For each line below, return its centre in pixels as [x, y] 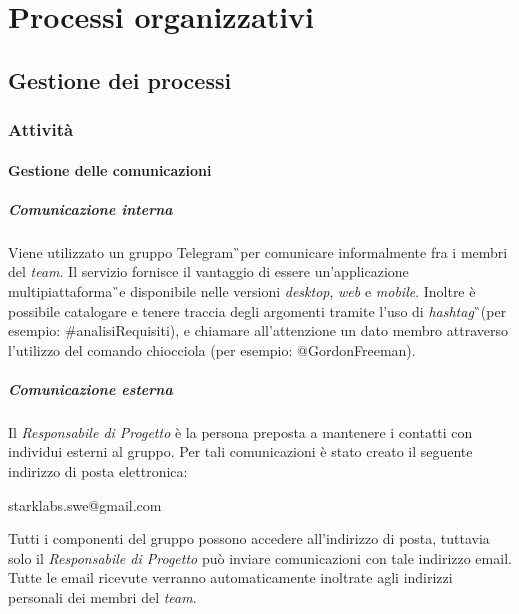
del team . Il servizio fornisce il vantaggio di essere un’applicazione [208, 271]
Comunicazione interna [90, 208]
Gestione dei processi [120, 79]
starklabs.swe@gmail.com [85, 504]
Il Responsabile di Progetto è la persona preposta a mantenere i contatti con [240, 431]
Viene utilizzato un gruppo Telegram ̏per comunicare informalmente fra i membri [258, 251]
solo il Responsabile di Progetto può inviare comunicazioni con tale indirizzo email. [260, 557]
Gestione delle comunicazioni [110, 169]
